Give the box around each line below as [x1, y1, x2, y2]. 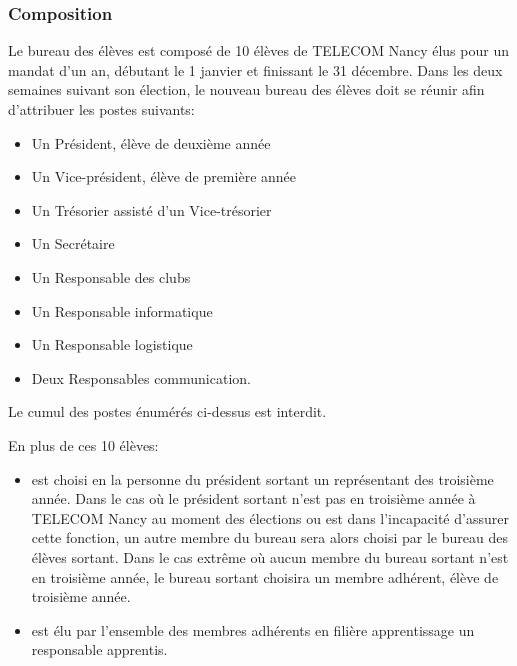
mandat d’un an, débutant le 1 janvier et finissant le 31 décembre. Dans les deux [8, 59, 503, 80]
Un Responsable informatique [31, 300, 213, 321]
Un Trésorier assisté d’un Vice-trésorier [31, 199, 272, 220]
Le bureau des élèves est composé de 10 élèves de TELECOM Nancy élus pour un [8, 40, 509, 61]
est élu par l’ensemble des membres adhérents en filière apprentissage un [31, 619, 475, 640]
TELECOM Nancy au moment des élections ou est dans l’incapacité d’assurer [31, 507, 509, 528]
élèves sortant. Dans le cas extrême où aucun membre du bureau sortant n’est [31, 546, 509, 567]
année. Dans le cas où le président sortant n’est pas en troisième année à [31, 488, 476, 509]
